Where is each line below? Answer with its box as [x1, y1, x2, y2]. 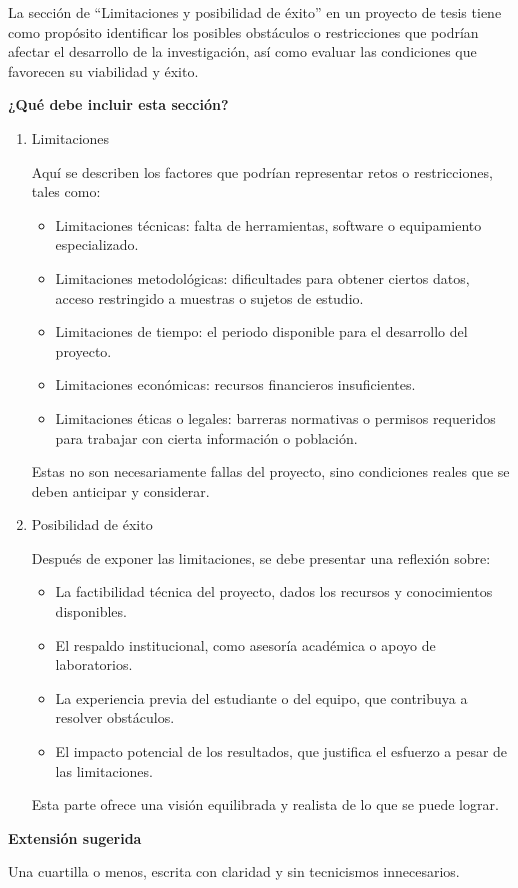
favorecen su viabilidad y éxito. [8, 60, 199, 81]
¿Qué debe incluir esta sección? [8, 94, 229, 115]
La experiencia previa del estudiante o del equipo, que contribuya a [55, 687, 468, 708]
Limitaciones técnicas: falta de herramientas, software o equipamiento [55, 214, 482, 235]
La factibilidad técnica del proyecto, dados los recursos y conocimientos [55, 581, 493, 602]
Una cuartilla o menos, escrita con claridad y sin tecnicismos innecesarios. [8, 861, 460, 882]
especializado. [55, 234, 139, 255]
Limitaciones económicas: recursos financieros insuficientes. [55, 374, 416, 395]
